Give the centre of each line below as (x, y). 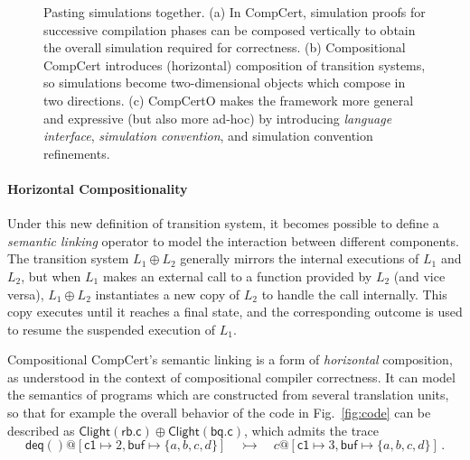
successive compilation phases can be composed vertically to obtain (230, 29)
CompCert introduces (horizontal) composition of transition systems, (235, 64)
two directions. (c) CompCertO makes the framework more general (229, 100)
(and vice (419, 276)
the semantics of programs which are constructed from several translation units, (228, 395)
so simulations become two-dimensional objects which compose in (225, 83)
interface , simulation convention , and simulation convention (208, 136)
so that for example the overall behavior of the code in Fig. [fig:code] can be (219, 413)
